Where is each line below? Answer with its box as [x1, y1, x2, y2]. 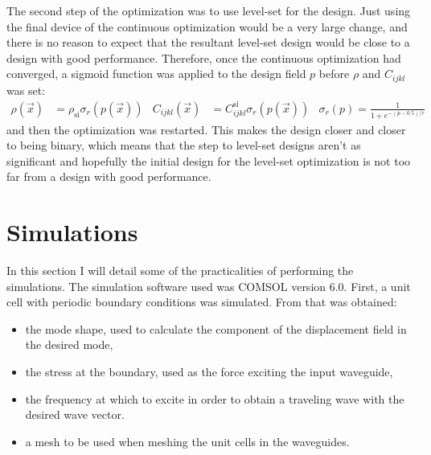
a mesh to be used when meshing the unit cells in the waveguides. [25, 432, 350, 449]
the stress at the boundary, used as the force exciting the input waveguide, [25, 363, 393, 380]
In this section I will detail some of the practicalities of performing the [6, 262, 354, 279]
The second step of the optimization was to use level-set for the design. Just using [6, 2, 411, 18]
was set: [6, 81, 45, 98]
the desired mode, [25, 336, 113, 353]
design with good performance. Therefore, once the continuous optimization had [6, 49, 401, 66]
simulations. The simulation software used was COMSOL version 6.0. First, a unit [6, 277, 411, 294]
